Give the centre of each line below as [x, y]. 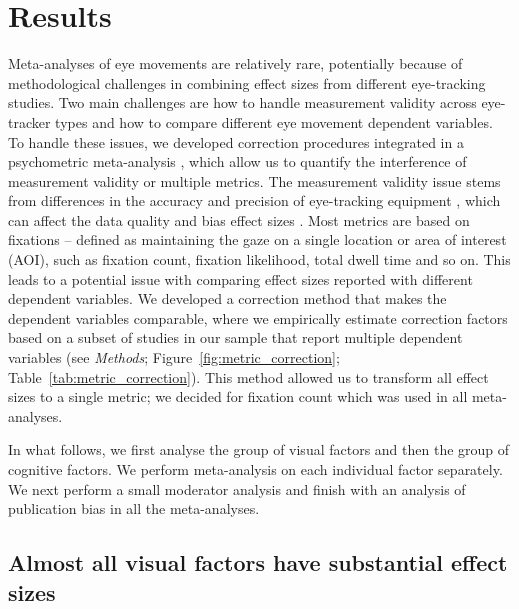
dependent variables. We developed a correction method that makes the [227, 298]
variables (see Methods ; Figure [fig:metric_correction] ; [174, 357]
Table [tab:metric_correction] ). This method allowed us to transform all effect [248, 376]
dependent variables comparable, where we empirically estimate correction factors [258, 317]
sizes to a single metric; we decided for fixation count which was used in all [238, 396]
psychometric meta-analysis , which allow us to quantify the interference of [237, 161]
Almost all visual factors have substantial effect [258, 562]
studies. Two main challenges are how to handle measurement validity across [242, 102]
